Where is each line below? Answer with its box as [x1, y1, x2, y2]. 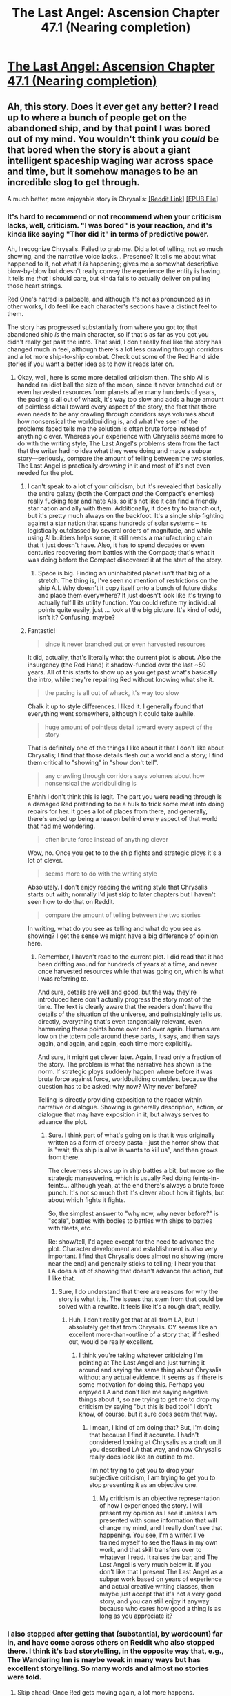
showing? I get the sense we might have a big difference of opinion [27, 932, 219, 940]
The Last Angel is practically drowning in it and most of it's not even [17, 461, 210, 470]
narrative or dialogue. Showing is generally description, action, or [37, 1103, 223, 1112]
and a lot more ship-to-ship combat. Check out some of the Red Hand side [7, 353, 219, 361]
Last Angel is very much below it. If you [99, 1560, 212, 1569]
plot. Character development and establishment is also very [48, 1245, 217, 1253]
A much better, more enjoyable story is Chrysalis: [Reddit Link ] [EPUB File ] [7, 195, 219, 203]
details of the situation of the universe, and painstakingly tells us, [37, 1010, 223, 1018]
